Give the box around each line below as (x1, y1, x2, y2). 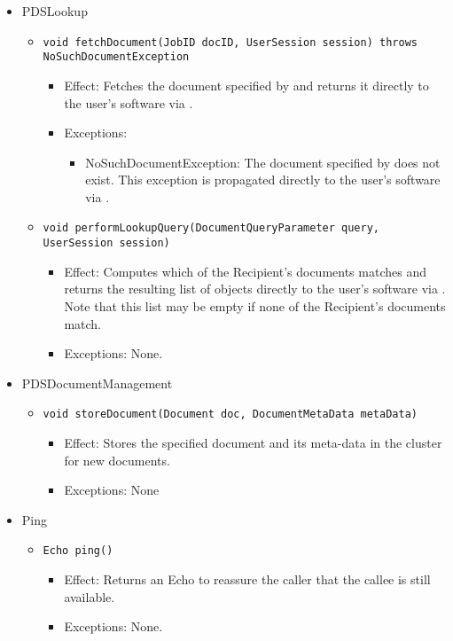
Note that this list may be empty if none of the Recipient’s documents (64, 296, 446, 315)
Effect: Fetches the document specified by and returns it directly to (64, 75, 429, 94)
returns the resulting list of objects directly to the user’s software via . (64, 279, 446, 298)
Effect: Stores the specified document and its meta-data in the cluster (64, 434, 442, 451)
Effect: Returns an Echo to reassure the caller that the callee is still (64, 570, 431, 589)
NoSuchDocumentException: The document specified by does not (85, 152, 441, 171)
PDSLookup (21, 2, 88, 20)
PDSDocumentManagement (21, 373, 173, 392)
